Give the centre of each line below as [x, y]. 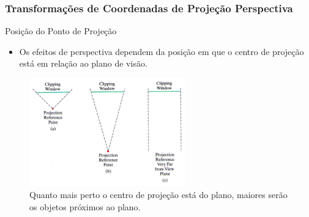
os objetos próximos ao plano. [85, 206]
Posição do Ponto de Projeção [61, 31]
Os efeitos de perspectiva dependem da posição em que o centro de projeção [162, 51]
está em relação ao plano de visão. [83, 63]
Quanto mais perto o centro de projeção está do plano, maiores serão [158, 194]
